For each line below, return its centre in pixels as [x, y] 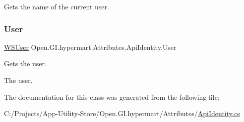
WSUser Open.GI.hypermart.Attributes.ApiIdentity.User [90, 47]
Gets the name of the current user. [57, 6]
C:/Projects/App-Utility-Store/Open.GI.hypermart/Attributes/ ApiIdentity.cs [122, 113]
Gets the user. [25, 63]
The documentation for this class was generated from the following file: [112, 97]
